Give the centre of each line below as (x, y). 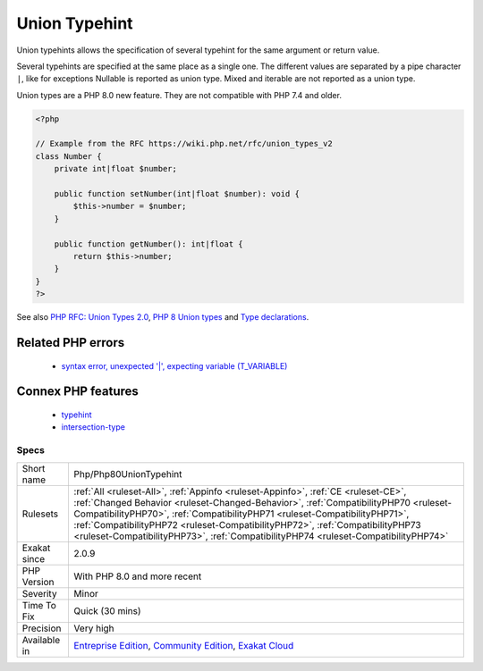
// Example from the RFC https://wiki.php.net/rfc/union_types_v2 (184, 144)
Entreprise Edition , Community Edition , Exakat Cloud (184, 645)
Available (41, 640)
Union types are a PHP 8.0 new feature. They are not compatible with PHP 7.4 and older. (179, 95)
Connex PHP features (77, 392)
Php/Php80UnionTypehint (128, 474)
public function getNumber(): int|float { (148, 244)
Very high (94, 628)
